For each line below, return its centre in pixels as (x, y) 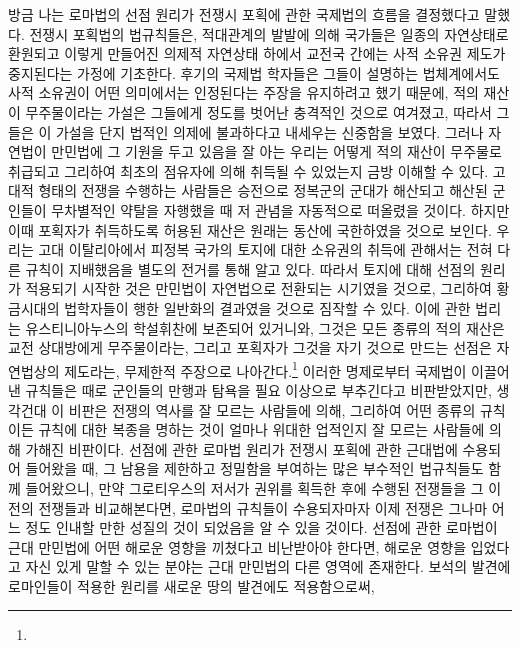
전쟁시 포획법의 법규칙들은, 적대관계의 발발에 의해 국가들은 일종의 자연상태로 (269, 33)
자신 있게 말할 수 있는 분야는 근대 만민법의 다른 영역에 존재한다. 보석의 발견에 (268, 566)
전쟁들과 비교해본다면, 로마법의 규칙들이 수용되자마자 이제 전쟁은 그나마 (263, 507)
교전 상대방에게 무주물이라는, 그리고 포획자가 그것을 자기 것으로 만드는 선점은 (250, 347)
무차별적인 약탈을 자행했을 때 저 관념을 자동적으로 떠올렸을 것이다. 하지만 (280, 209)
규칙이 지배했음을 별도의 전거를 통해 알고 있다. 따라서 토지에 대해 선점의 (250, 268)
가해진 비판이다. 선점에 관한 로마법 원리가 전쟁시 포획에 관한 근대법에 (241, 448)
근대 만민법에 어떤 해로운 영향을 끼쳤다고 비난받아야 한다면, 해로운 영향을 (237, 546)
